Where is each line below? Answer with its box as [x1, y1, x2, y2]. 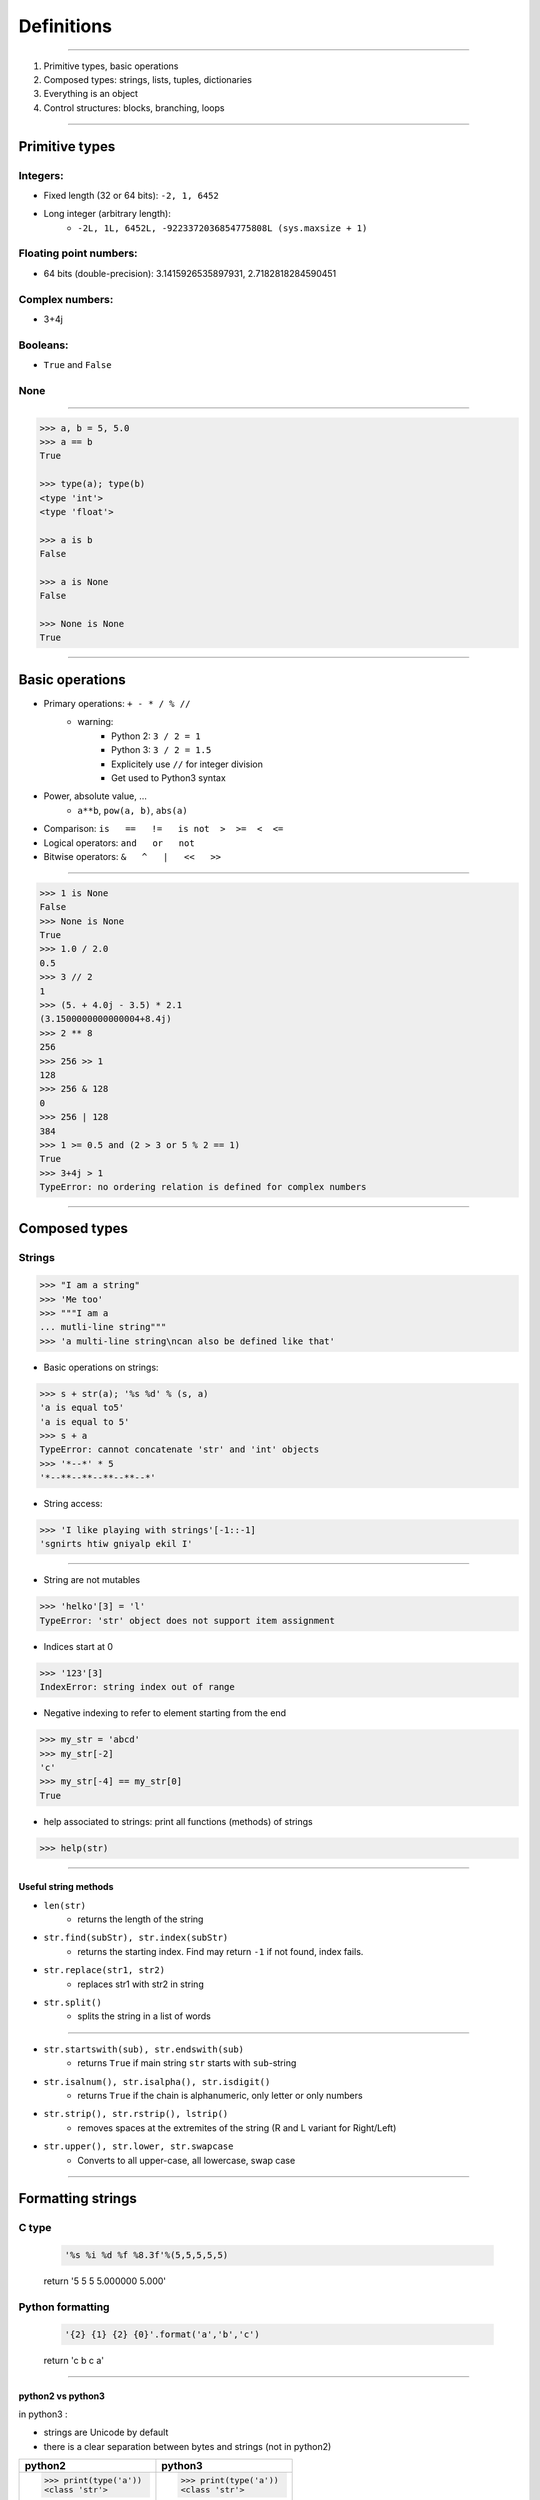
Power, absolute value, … [43, 790, 147, 802]
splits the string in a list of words [77, 2010, 212, 2022]
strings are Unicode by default [43, 2426, 169, 2439]
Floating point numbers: [18, 246, 139, 260]
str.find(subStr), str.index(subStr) [43, 1932, 229, 1944]
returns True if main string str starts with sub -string [77, 2057, 297, 2069]
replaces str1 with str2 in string [77, 1978, 204, 1990]
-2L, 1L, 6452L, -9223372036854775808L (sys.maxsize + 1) [77, 222, 368, 234]
